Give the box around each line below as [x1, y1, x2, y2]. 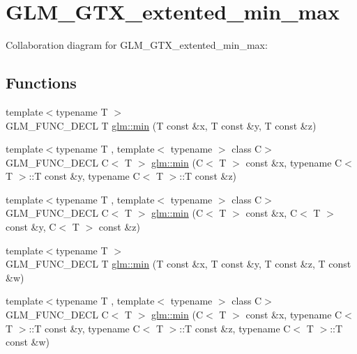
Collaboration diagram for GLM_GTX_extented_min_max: [6, 38, 268, 52]
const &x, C [245, 206, 297, 220]
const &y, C [6, 220, 56, 234]
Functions [6, 72, 77, 93]
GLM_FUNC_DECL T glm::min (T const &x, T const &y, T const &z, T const [6, 256, 351, 271]
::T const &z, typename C [179, 321, 291, 335]
